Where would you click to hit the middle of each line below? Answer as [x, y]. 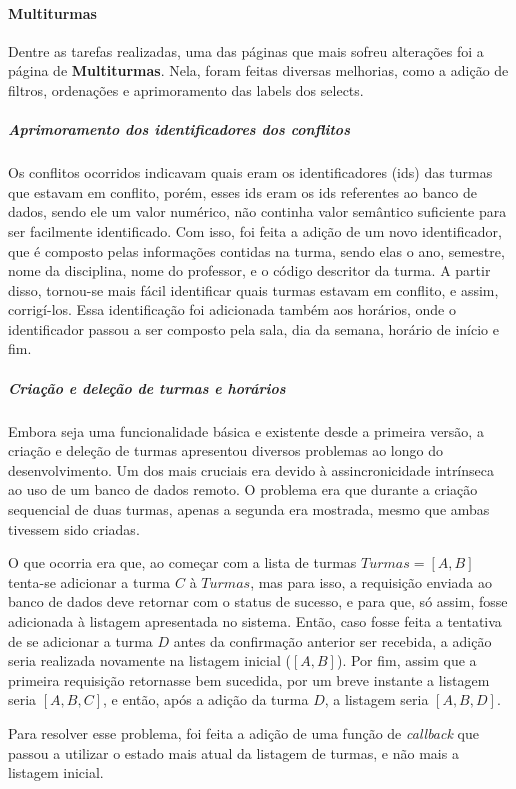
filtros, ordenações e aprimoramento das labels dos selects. [186, 89]
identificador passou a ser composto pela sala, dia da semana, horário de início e [253, 328]
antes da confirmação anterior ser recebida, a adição [332, 640]
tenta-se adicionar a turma [89, 581]
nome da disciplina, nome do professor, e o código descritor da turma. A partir [249, 270]
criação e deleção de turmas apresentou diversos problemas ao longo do [225, 450]
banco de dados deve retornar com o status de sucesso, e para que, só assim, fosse [258, 601]
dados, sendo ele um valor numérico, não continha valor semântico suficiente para [257, 211]
